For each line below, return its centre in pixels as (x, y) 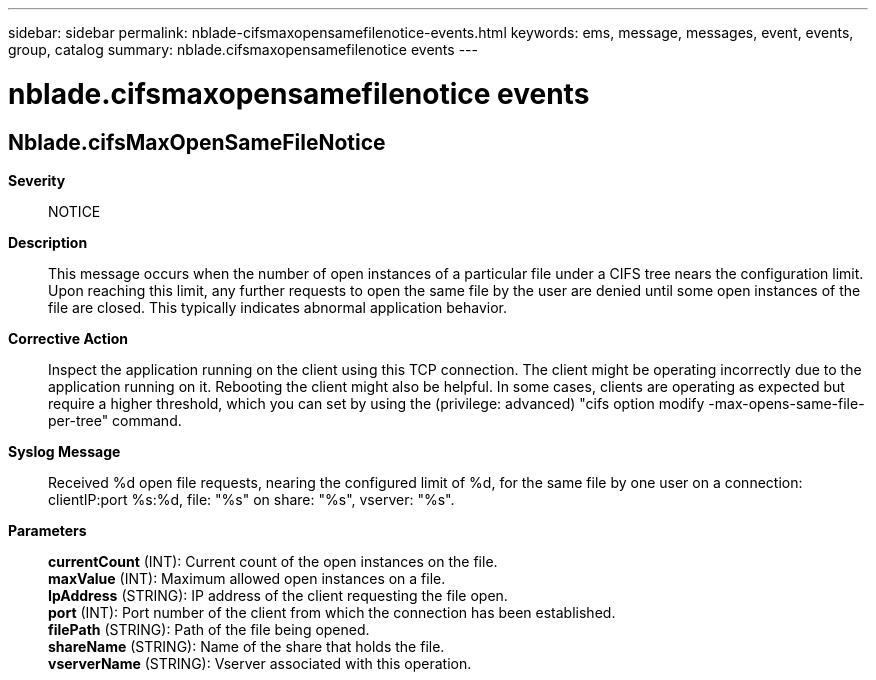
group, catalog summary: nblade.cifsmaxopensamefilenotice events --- (243, 49)
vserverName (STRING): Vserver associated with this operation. (260, 663)
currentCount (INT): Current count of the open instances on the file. (273, 561)
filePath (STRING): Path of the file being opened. (209, 629)
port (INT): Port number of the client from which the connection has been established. (332, 612)
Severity (37, 180)
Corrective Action (68, 338)
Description (48, 242)
